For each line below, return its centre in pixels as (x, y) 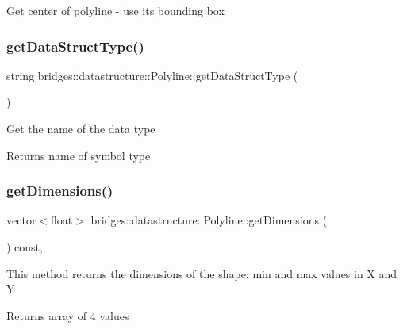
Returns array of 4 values (68, 315)
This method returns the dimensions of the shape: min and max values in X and (202, 273)
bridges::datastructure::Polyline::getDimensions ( (209, 220)
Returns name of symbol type (79, 155)
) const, (25, 247)
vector (21, 220)
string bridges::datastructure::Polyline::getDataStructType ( (152, 75)
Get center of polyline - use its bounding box (115, 10)
